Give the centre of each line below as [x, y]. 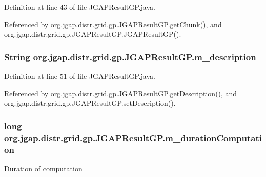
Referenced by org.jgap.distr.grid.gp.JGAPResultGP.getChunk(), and [113, 24]
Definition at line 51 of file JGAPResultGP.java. [80, 76]
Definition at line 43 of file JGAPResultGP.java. [80, 7]
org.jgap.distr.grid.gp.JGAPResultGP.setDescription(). [90, 103]
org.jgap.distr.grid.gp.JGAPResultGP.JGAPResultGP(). [93, 34]
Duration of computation [43, 168]
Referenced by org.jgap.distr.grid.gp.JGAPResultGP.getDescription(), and [121, 93]
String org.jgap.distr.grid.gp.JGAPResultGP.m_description [130, 57]
